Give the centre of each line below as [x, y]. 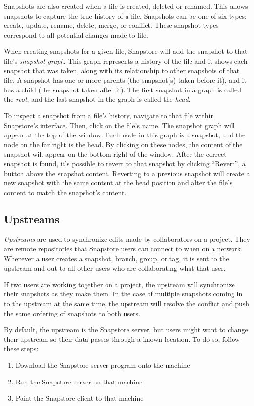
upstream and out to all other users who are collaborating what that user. [115, 268]
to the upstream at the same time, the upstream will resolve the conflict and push [127, 304]
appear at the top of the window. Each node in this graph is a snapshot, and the [125, 135]
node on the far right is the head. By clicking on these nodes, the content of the [123, 144]
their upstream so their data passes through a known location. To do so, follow [122, 339]
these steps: [21, 349]
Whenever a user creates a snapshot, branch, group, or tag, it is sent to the [116, 258]
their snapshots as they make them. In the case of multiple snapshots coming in [123, 294]
